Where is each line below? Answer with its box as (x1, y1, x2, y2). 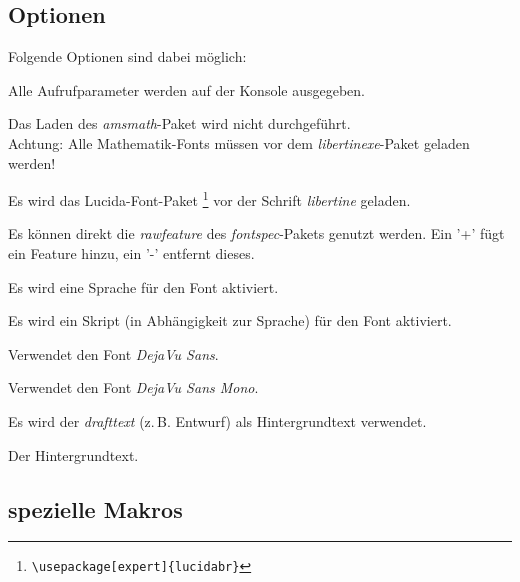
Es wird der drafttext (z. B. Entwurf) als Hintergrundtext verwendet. (8, 410, 427, 431)
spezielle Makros (8, 493, 183, 524)
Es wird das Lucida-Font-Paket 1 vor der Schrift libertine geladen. (8, 187, 411, 210)
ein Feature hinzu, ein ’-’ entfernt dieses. (8, 243, 255, 264)
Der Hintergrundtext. (8, 444, 139, 465)
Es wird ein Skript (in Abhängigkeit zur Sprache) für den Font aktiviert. (8, 310, 452, 331)
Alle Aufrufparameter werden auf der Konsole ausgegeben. (8, 79, 365, 100)
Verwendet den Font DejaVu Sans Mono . (8, 377, 259, 398)
